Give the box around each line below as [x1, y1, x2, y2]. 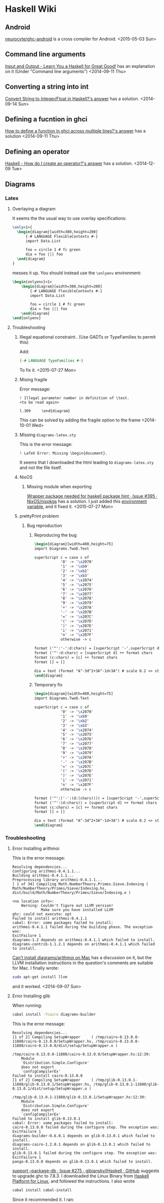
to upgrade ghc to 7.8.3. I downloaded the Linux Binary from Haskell [12, 1173, 149, 1179]
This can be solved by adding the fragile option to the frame [19, 417, 141, 423]
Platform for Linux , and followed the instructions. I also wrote [12, 1178, 135, 1184]
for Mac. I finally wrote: [12, 965, 59, 971]
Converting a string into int [5, 82, 89, 91]
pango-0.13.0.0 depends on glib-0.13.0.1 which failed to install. [12, 1159, 153, 1164]
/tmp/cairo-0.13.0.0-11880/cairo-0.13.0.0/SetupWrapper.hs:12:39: [12, 1052, 151, 1057]
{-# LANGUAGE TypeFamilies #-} [19, 358, 84, 363]
